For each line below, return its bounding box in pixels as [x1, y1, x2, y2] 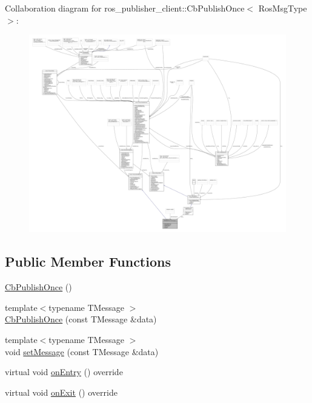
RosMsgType [258, 2, 307, 14]
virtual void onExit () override [5, 385, 118, 398]
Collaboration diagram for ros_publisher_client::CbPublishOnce [5, 2, 245, 14]
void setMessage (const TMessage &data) [5, 345, 159, 358]
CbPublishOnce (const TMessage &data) [5, 313, 157, 325]
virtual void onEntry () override [5, 365, 123, 378]
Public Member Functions [5, 252, 171, 271]
